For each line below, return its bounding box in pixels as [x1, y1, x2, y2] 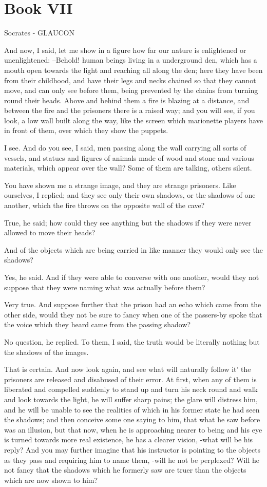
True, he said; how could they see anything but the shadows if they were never [4, 217, 252, 228]
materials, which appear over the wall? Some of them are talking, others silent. [4, 162, 252, 173]
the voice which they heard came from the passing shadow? [4, 319, 191, 330]
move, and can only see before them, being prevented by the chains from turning [4, 85, 258, 96]
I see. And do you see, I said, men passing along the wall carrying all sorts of [4, 142, 246, 153]
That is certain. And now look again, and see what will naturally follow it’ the [4, 364, 251, 374]
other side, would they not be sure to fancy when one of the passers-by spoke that [4, 309, 262, 320]
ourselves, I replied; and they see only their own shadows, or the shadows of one [4, 190, 256, 200]
